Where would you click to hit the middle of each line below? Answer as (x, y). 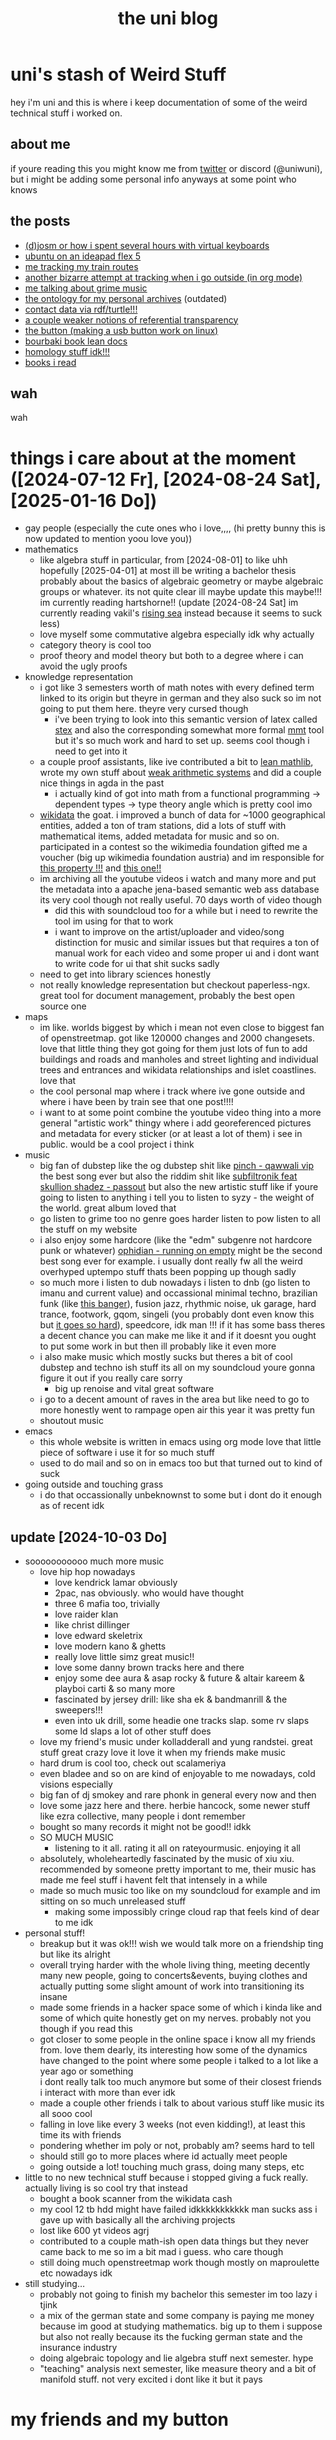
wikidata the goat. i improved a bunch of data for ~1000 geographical (182, 815)
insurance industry (78, 2348)
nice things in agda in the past (102, 783)
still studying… (54, 2284)
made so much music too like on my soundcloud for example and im (180, 1891)
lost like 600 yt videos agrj (94, 2231)
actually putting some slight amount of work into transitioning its (172, 1986)
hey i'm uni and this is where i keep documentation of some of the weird (159, 102)
